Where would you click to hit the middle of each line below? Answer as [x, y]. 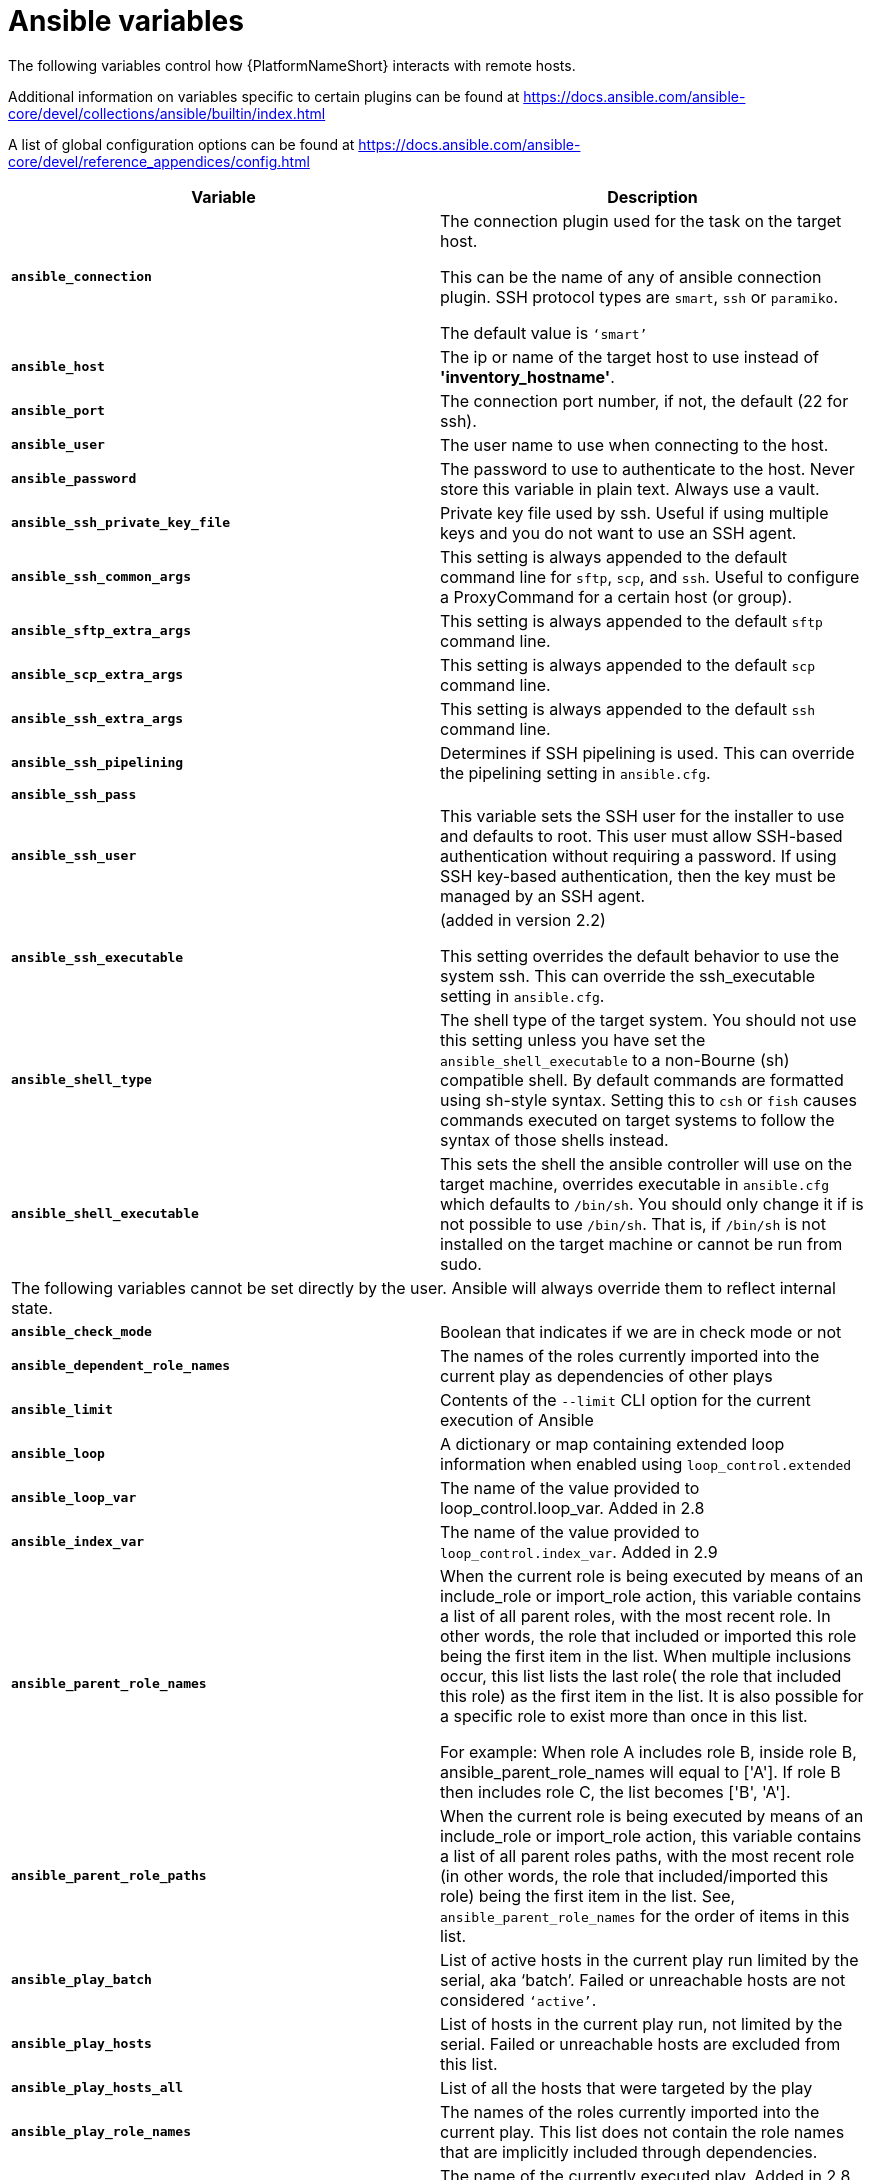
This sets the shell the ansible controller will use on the [646, 1163]
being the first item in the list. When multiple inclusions [646, 1655]
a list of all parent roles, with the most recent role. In [635, 1615]
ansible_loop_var [74, 1498]
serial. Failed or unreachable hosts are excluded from [640, 2043]
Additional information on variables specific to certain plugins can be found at [264, 96]
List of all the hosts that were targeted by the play [626, 2087]
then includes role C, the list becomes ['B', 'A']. [615, 1791]
